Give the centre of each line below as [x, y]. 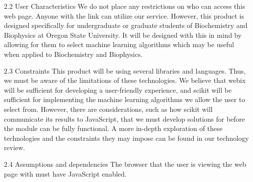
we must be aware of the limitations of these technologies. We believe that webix [125, 80]
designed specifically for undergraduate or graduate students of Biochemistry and [126, 25]
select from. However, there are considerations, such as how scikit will [108, 109]
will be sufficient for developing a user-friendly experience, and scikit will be [118, 90]
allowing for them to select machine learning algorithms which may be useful [119, 44]
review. [15, 147]
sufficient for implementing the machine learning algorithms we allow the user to [125, 99]
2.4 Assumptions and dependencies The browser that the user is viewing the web [125, 164]
